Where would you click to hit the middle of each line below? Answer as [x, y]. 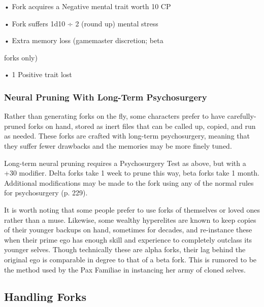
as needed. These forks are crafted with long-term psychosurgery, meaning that [127, 136]
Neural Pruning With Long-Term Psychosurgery [106, 97]
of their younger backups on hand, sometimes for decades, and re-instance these [128, 230]
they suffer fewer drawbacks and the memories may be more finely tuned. [118, 145]
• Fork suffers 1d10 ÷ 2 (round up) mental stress [81, 23]
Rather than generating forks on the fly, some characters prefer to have [115, 116]
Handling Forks [45, 297]
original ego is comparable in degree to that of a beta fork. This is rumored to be [130, 259]
